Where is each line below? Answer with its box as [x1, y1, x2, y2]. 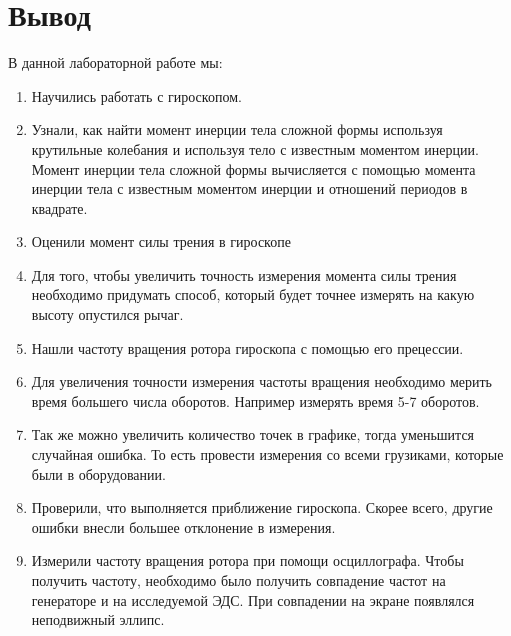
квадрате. [31, 197, 88, 218]
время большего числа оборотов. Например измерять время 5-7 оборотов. [31, 390, 480, 411]
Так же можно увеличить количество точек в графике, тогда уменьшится [31, 424, 475, 445]
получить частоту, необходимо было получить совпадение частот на [31, 570, 446, 590]
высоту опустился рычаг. [31, 304, 184, 325]
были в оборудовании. [31, 463, 166, 484]
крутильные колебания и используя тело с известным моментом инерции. [31, 138, 479, 159]
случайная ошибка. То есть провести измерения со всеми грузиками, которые [31, 444, 504, 465]
